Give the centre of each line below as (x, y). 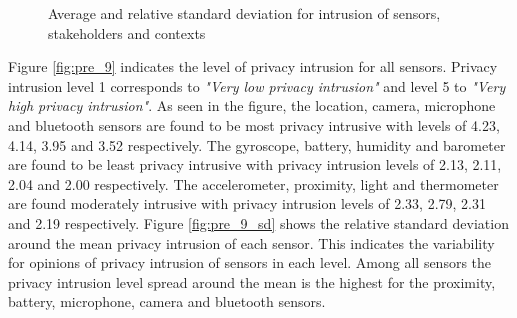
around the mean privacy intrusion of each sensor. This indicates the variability (251, 242)
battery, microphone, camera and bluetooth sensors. (167, 301)
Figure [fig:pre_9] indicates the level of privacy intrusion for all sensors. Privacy (253, 66)
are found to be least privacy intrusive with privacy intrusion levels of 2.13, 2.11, (255, 164)
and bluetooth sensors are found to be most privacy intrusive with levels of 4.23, (254, 124)
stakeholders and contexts (127, 32)
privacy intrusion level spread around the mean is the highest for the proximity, (252, 281)
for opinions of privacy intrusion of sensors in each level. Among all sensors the (250, 262)
